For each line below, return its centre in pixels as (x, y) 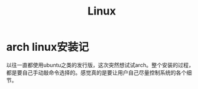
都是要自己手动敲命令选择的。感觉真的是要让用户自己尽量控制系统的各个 (96, 72)
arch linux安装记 (48, 47)
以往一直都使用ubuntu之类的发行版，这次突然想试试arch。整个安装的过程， (100, 65)
